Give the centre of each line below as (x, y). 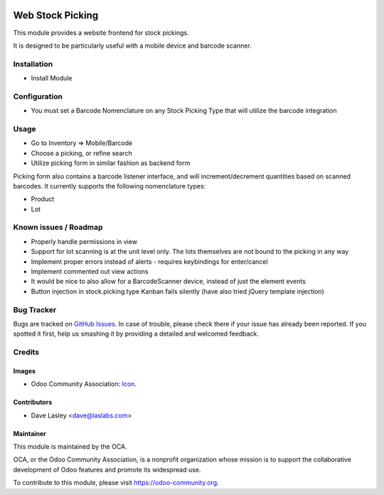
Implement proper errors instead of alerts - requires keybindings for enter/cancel (149, 261)
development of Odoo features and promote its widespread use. (107, 469)
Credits (26, 352)
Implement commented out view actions (90, 271)
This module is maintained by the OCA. (70, 447)
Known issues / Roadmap (58, 228)
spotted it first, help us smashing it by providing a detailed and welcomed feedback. (136, 334)
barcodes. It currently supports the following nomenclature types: (110, 186)
